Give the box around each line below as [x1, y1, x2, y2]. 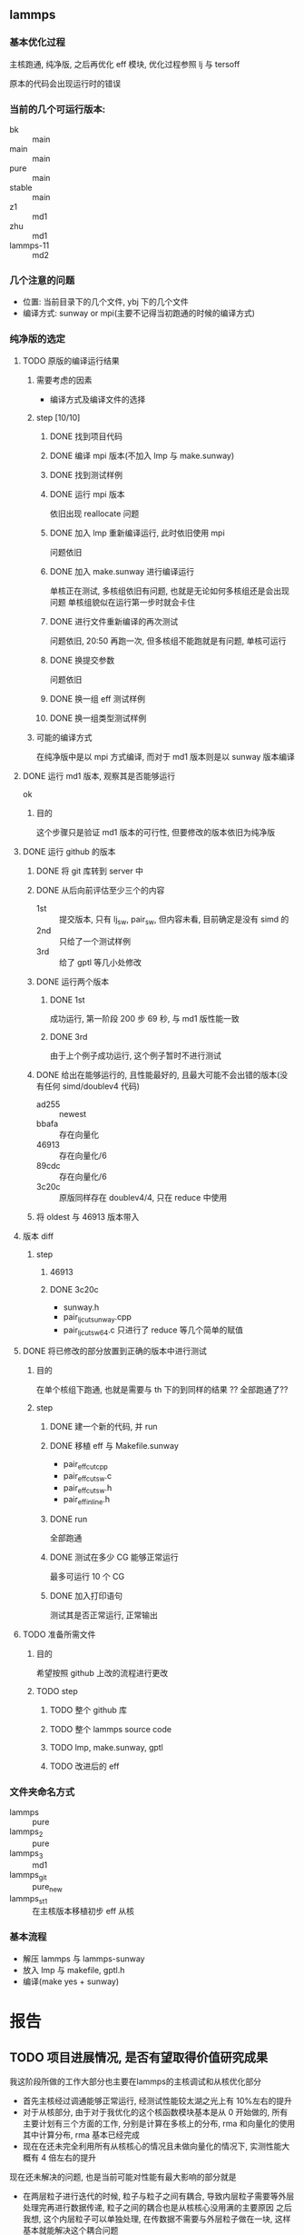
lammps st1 [9, 1892, 48, 1906]
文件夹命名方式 [9, 1786, 75, 1799]
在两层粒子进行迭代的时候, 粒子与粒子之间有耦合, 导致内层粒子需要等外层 [22, 2190, 295, 2201]
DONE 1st [49, 994, 85, 1005]
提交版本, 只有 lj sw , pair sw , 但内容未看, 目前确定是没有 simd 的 [58, 913, 289, 926]
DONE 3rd [49, 1032, 88, 1043]
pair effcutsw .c [63, 1470, 113, 1483]
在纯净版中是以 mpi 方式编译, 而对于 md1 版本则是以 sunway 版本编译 [35, 751, 295, 762]
